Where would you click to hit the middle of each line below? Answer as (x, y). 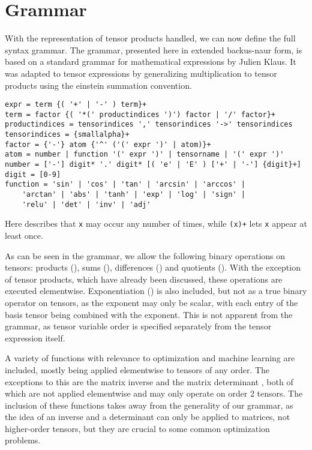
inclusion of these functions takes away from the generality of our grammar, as (149, 405)
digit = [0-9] (33, 174)
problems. (23, 440)
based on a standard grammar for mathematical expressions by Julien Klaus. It (151, 61)
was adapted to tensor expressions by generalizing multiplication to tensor (141, 73)
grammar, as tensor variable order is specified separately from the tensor (138, 326)
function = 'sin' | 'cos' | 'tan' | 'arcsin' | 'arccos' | (125, 184)
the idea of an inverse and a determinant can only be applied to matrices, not (148, 417)
